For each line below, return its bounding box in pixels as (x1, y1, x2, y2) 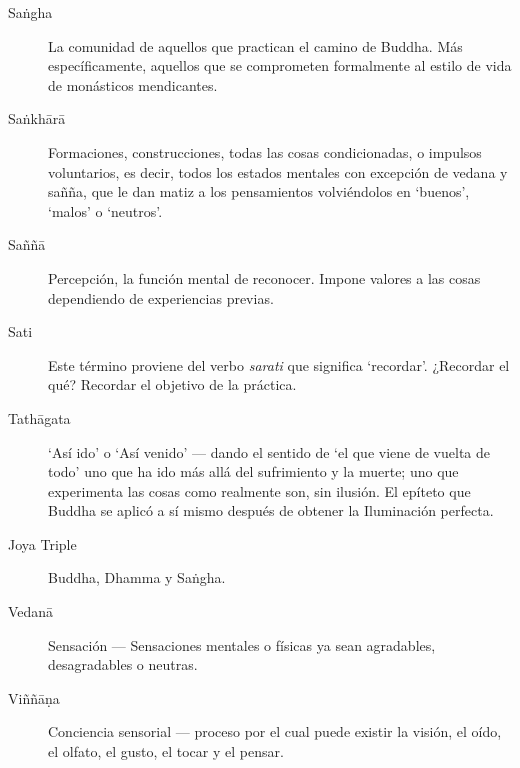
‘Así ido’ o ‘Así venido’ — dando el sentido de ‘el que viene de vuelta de (48, 441, 490, 462)
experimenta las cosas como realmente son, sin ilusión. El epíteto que (48, 480, 471, 501)
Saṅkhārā (8, 108, 66, 129)
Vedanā (8, 601, 54, 622)
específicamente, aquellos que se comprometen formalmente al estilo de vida (48, 55, 512, 76)
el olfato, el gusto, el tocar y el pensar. (48, 741, 284, 762)
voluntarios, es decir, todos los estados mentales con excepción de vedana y (48, 161, 508, 182)
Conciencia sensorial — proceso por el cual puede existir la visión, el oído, (48, 721, 502, 742)
